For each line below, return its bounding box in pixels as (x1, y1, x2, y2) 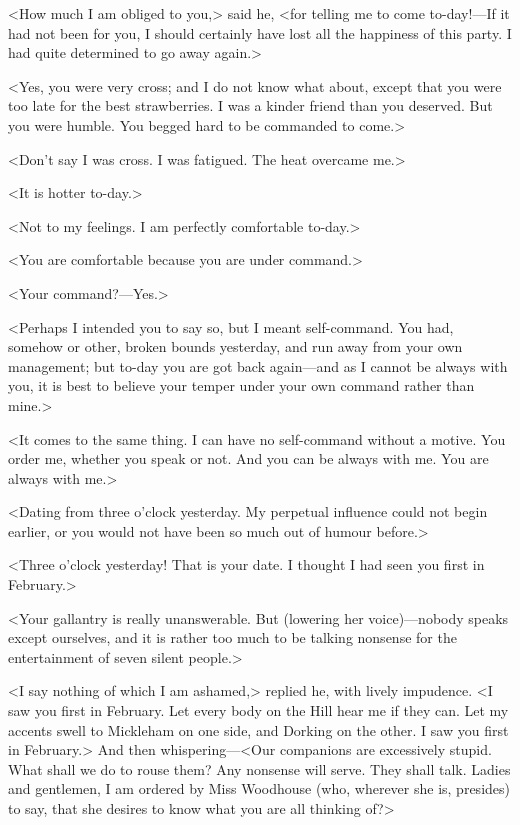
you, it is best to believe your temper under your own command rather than (8, 375, 475, 396)
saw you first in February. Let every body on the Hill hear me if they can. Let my (8, 700, 509, 721)
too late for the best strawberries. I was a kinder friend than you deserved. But (8, 95, 493, 116)
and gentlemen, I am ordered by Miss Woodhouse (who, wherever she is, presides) (8, 778, 510, 799)
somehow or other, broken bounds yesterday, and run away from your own (8, 336, 463, 357)
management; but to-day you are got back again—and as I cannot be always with (8, 355, 508, 376)
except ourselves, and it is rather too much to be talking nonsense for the (8, 627, 457, 648)
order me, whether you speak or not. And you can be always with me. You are (8, 448, 489, 469)
